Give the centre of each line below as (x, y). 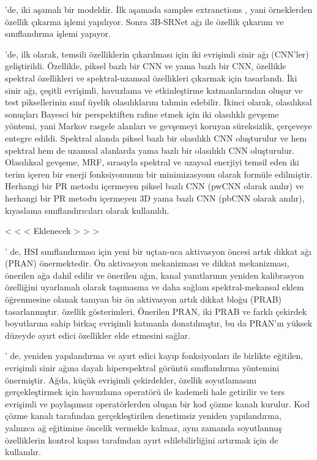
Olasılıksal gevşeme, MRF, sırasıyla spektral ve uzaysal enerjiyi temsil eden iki (152, 162)
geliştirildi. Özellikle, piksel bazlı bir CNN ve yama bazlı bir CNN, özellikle (146, 66)
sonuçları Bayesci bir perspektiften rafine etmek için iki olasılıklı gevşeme (142, 114)
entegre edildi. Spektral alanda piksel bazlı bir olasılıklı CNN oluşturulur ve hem (156, 138)
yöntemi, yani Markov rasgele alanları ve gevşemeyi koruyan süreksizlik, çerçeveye (158, 126)
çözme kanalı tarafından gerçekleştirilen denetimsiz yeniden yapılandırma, (143, 416)
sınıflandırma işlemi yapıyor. (58, 33)
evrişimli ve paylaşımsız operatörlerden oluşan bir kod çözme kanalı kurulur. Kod (158, 403)
